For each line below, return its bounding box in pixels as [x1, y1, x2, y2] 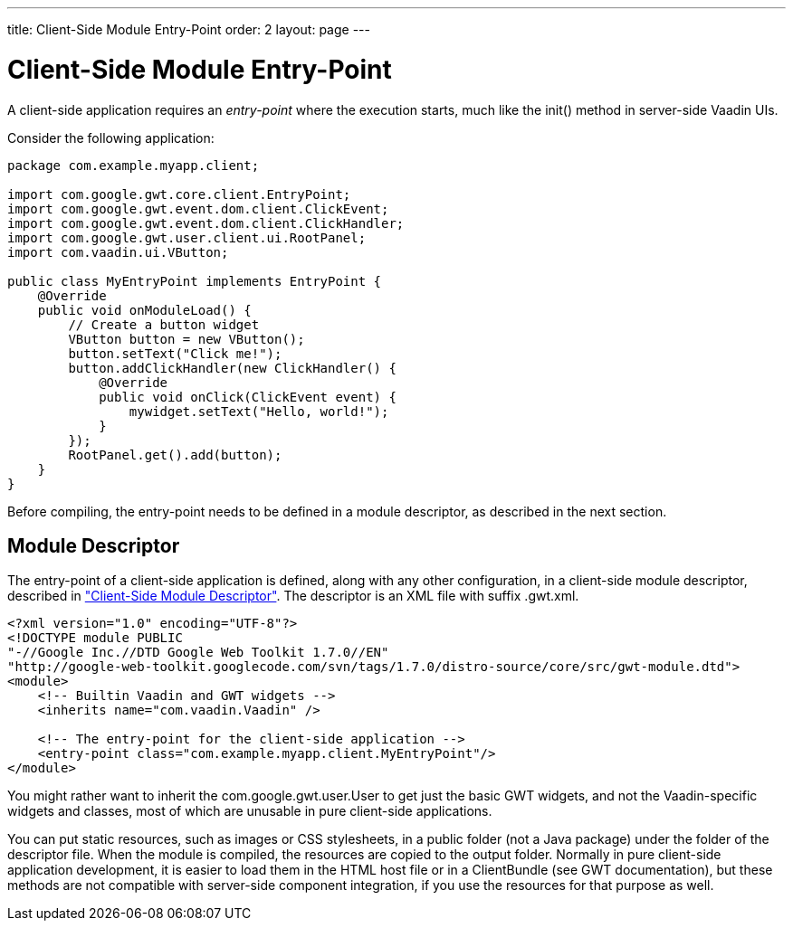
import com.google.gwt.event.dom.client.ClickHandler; [7, 215, 405, 231]
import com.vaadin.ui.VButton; [7, 244, 229, 260]
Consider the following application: [7, 129, 215, 146]
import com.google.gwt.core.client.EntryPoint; [7, 186, 351, 202]
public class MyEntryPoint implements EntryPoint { [7, 273, 382, 289]
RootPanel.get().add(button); [68, 447, 282, 462]
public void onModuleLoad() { [37, 302, 252, 317]
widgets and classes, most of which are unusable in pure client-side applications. [7, 803, 492, 819]
